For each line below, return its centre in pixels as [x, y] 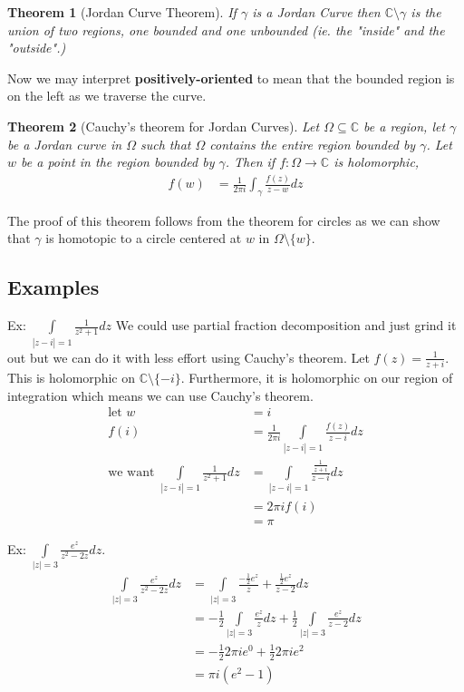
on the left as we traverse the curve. [107, 96]
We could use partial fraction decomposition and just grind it [286, 325]
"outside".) [37, 48]
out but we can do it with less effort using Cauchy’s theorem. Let [188, 357]
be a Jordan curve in [65, 144]
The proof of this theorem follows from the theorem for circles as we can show [224, 220]
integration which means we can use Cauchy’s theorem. [160, 395]
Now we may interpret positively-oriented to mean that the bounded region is [231, 78]
